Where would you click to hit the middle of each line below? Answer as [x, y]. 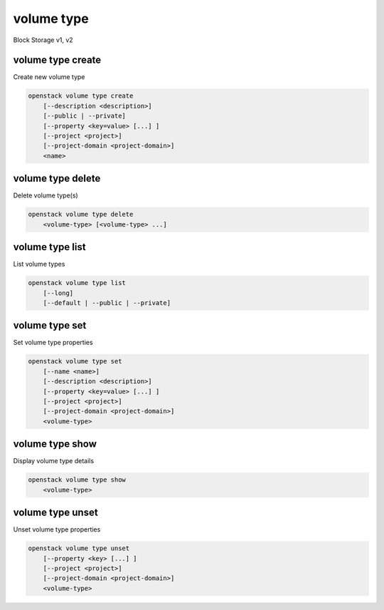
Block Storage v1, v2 [43, 40]
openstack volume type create [81, 96]
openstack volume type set [75, 361]
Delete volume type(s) [46, 195]
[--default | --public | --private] [107, 303]
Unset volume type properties [57, 529]
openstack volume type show [77, 480]
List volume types [39, 264]
